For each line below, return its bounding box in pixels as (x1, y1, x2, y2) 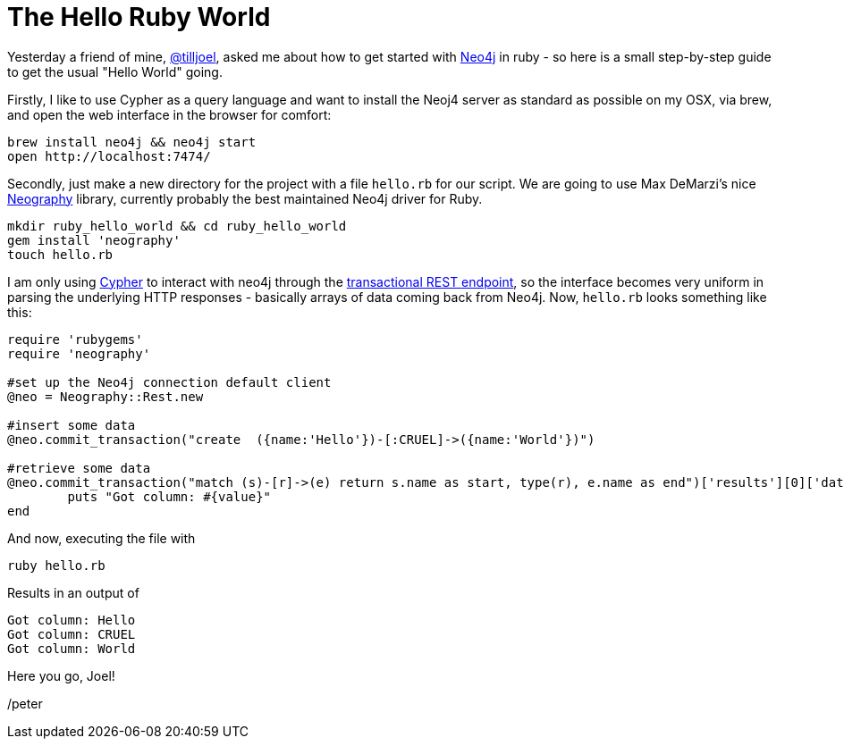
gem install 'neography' (7, 232, 181, 247)
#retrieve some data (7, 460, 151, 475)
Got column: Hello (7, 612, 136, 627)
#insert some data (7, 417, 136, 432)
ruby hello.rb (7, 557, 105, 573)
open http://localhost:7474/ (7, 148, 211, 163)
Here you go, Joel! (7, 667, 115, 683)
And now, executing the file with (7, 530, 196, 546)
